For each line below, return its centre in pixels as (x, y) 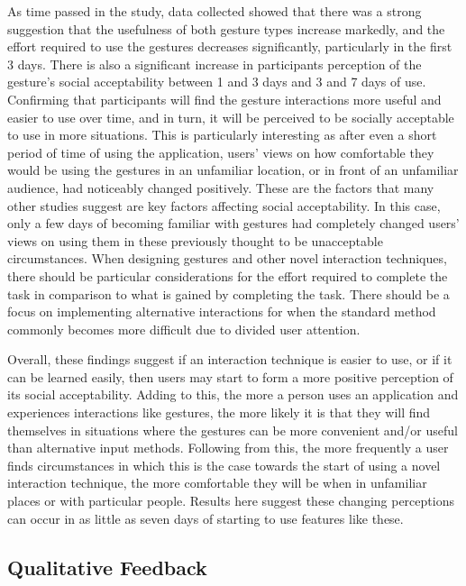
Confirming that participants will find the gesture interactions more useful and (224, 99)
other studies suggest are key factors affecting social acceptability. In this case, (224, 205)
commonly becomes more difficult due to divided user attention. (184, 329)
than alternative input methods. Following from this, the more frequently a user (228, 448)
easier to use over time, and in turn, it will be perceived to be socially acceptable (231, 117)
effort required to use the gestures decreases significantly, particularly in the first (230, 46)
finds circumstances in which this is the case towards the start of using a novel (224, 465)
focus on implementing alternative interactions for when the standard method (222, 311)
